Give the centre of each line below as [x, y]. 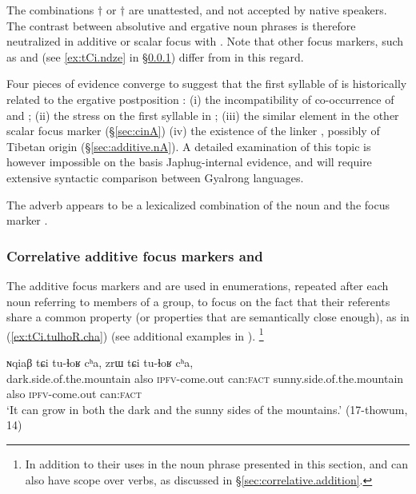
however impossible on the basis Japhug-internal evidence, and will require [189, 162]
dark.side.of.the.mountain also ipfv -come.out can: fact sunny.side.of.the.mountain [205, 378]
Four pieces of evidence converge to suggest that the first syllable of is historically [207, 84]
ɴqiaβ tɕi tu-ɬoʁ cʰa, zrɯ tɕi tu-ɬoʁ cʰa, [100, 362]
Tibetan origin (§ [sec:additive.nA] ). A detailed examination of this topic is [189, 146]
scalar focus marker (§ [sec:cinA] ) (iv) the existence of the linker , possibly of [193, 131]
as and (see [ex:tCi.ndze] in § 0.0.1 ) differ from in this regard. [155, 56]
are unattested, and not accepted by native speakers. [258, 10]
